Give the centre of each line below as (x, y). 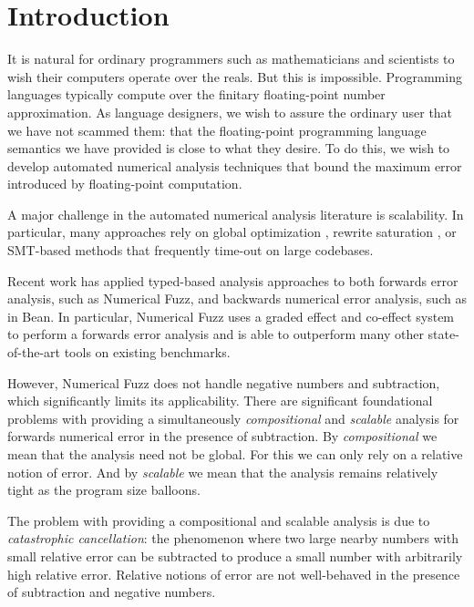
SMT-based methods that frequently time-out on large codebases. (191, 250)
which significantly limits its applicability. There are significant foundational (220, 401)
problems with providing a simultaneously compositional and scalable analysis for (233, 418)
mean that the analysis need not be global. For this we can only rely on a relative (235, 454)
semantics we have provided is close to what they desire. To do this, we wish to (229, 148)
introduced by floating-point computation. (125, 184)
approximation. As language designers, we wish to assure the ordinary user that (230, 112)
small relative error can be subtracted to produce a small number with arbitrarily (235, 556)
